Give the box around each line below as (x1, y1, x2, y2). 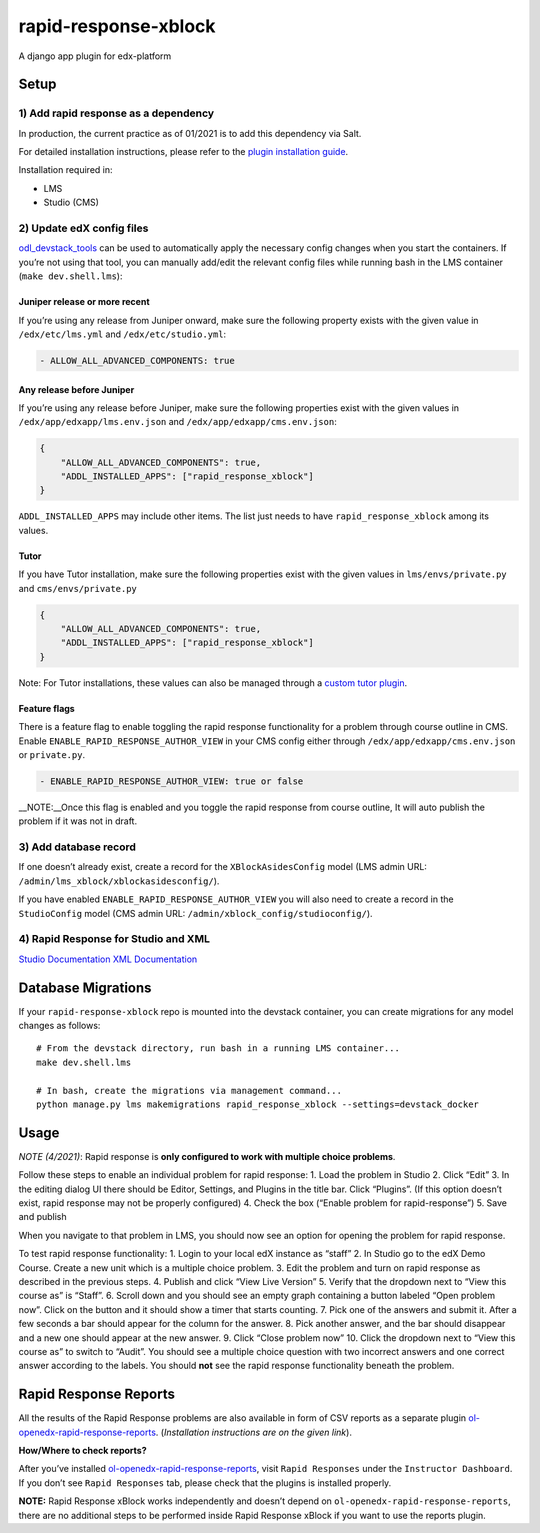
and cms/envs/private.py (18, 582, 137, 594)
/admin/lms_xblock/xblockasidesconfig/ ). (18, 875, 220, 887)
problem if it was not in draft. (18, 815, 138, 827)
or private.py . (18, 748, 85, 760)
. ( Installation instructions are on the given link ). (155, 1426, 352, 1438)
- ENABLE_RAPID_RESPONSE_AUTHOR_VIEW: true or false (39, 775, 304, 787)
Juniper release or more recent (18, 296, 150, 308)
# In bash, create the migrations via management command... (36, 1085, 342, 1096)
